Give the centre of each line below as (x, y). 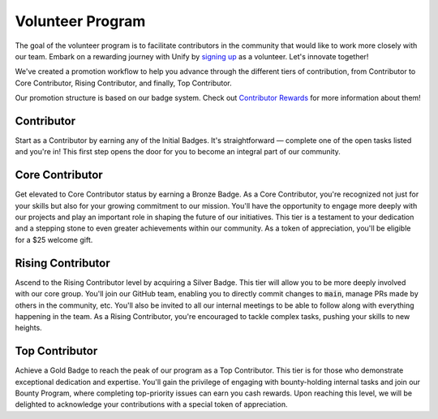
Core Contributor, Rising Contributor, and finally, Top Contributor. (124, 83)
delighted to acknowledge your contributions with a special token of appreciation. (151, 404)
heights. (28, 328)
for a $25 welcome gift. (54, 240)
